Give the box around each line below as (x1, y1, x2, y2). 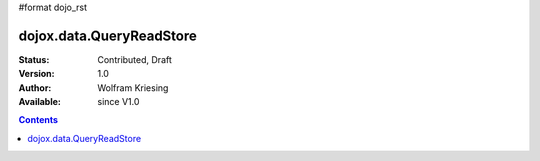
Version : (18, 68, 55, 80)
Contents (18, 114, 59, 126)
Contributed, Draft (97, 53, 172, 65)
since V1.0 (97, 96, 140, 108)
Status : (18, 53, 50, 65)
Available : (18, 96, 62, 108)
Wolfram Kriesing (97, 81, 169, 94)
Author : (18, 81, 52, 94)
